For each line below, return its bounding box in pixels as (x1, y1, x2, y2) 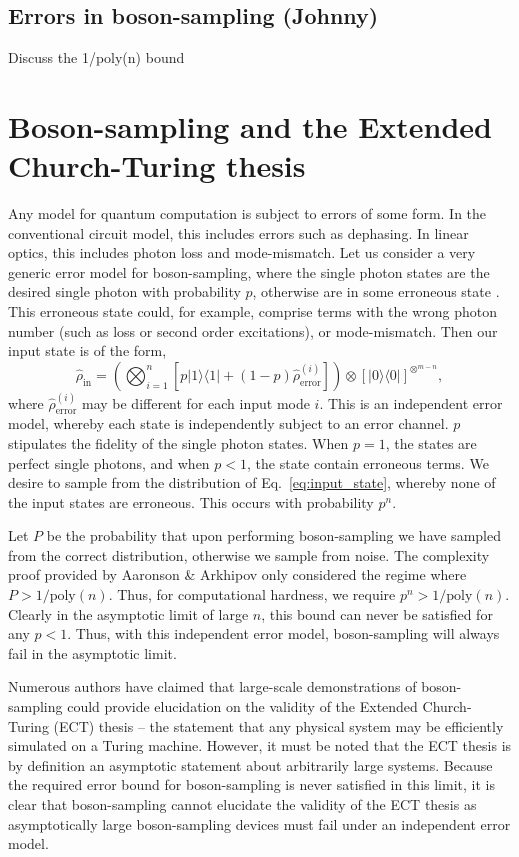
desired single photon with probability (8, 281, 241, 302)
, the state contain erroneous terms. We (247, 452, 489, 473)
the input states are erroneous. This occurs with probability (8, 491, 374, 512)
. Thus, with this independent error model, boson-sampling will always (67, 623, 500, 644)
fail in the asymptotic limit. (8, 642, 177, 663)
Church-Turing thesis (8, 145, 306, 186)
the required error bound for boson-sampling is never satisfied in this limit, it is (8, 774, 495, 795)
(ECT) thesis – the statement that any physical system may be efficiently (53, 715, 504, 736)
